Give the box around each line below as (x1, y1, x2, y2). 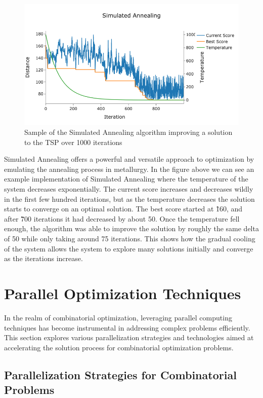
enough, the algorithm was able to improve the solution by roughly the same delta (4, 223, 259, 234)
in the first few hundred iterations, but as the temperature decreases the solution (4, 193, 255, 204)
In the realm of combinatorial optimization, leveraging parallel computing (4, 312, 232, 322)
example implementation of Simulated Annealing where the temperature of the (4, 173, 248, 184)
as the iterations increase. (4, 253, 83, 264)
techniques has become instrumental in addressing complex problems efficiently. (4, 322, 250, 333)
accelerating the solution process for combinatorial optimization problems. (4, 342, 234, 352)
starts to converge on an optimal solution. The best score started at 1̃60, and (4, 203, 243, 214)
